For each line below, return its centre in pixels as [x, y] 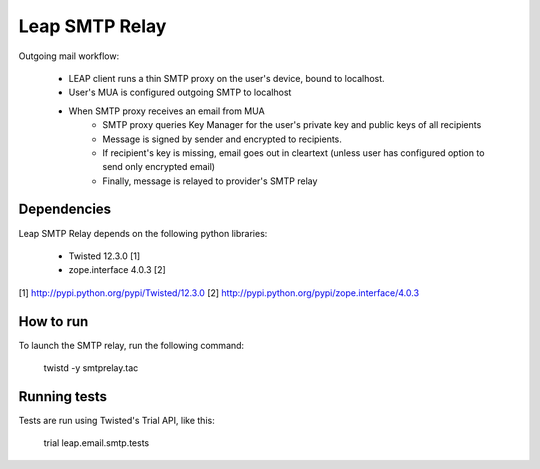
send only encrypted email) [158, 167]
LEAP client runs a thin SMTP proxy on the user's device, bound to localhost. [226, 78]
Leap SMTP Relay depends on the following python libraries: [143, 233]
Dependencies [65, 209]
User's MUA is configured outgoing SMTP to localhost [180, 92]
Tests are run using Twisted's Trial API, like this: [116, 420]
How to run [53, 321]
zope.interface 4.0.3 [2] [117, 270]
